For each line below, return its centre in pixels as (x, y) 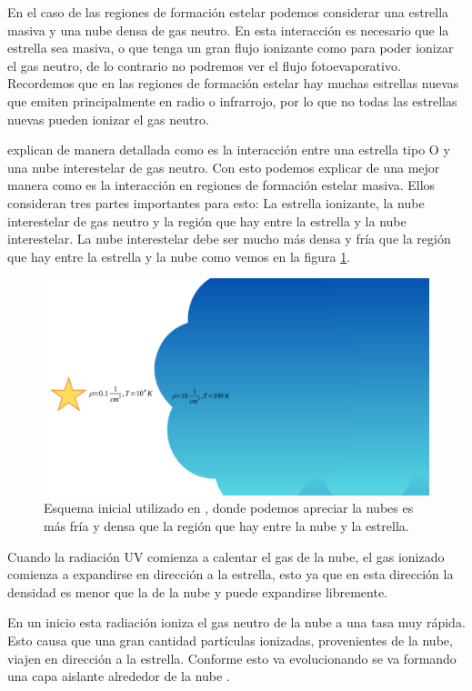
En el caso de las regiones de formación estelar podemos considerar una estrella (228, 12)
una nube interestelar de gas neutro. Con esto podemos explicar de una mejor (224, 167)
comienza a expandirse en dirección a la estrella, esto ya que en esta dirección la (231, 574)
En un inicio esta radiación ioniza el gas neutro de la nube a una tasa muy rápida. (236, 622)
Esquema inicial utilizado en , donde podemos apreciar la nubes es (229, 508)
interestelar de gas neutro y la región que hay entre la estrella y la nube (207, 220)
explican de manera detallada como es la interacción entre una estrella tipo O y (229, 150)
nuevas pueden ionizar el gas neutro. (108, 119)
